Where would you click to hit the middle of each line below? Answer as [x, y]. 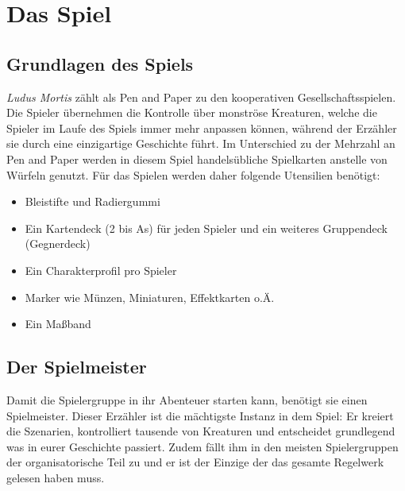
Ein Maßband [58, 324]
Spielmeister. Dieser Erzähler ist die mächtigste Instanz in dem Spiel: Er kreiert [200, 415]
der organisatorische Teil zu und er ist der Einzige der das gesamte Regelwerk [195, 462]
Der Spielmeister [77, 367]
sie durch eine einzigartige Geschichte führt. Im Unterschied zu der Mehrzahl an [201, 143]
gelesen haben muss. [56, 477]
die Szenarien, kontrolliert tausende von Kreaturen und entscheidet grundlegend [201, 431]
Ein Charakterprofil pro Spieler [101, 270]
